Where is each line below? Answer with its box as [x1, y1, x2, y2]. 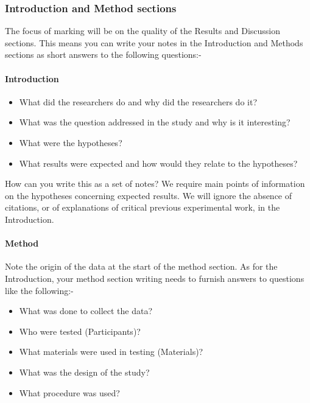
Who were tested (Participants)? [19, 324, 141, 337]
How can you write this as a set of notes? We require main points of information [5, 177, 305, 190]
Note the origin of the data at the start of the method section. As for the [5, 260, 278, 273]
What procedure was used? [19, 386, 120, 399]
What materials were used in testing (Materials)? [19, 345, 203, 358]
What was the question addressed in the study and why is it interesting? [19, 116, 291, 128]
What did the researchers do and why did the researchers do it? [19, 95, 257, 108]
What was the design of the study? [19, 365, 150, 378]
